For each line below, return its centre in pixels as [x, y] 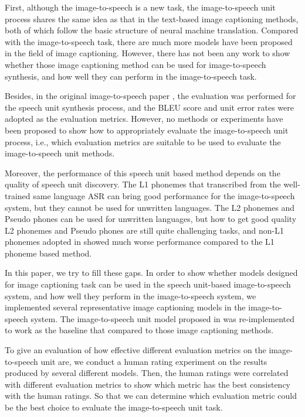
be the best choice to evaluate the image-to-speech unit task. [114, 407]
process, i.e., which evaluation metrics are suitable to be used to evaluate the [143, 141]
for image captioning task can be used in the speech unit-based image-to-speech [148, 284]
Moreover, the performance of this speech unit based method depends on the [143, 172]
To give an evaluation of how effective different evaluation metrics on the [135, 350]
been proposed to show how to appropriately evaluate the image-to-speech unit [147, 130]
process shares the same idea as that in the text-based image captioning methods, [152, 18]
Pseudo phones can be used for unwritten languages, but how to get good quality [151, 219]
